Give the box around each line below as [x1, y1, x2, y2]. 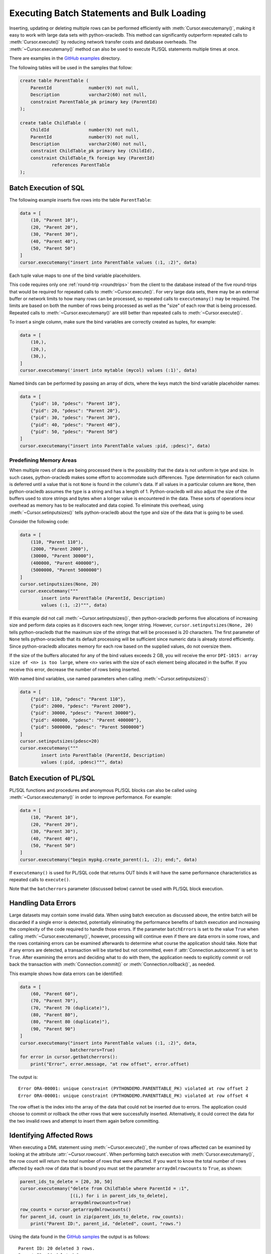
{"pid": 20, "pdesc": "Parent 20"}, [30, 408, 120, 413]
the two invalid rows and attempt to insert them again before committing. [9, 1118, 160, 1124]
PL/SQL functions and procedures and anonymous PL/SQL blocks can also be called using [9, 787, 197, 793]
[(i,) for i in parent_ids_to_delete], [70, 1193, 168, 1198]
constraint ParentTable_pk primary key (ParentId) [30, 99, 158, 105]
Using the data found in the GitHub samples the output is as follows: [9, 1234, 150, 1240]
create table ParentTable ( [20, 78, 89, 84]
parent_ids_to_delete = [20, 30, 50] [20, 1179, 113, 1184]
